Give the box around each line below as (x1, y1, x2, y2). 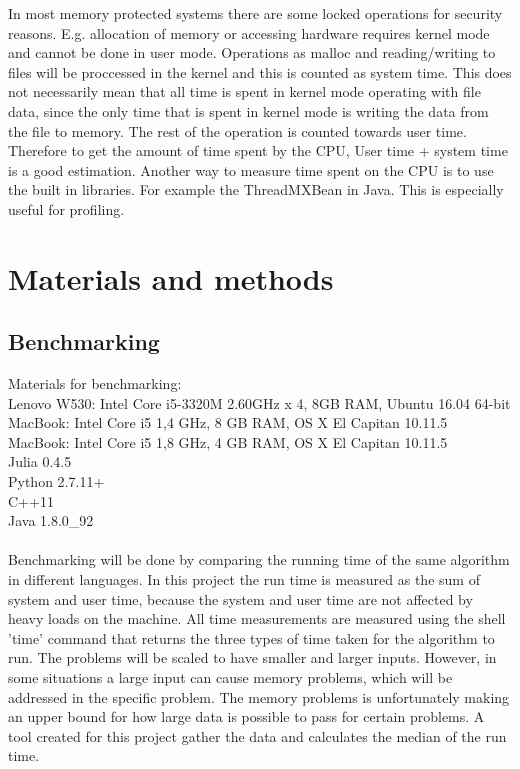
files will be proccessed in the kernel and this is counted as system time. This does (8, 61, 512, 82)
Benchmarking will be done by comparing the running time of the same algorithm (8, 549, 510, 570)
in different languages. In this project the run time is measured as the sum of (8, 569, 480, 590)
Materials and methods (8, 257, 334, 298)
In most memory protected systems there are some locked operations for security (8, 3, 503, 23)
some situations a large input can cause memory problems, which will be (8, 667, 453, 688)
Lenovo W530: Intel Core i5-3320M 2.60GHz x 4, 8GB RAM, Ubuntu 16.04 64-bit (8, 392, 511, 413)
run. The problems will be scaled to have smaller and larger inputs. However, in (8, 647, 497, 668)
